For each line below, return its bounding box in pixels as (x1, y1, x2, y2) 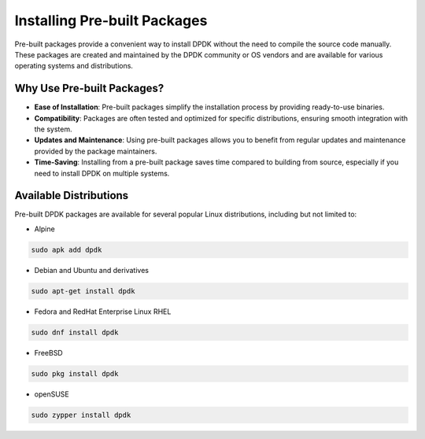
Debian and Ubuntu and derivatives (34, 265, 150, 275)
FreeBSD (34, 348, 63, 357)
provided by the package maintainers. (34, 146, 157, 156)
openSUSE (34, 389, 70, 399)
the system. (34, 124, 72, 134)
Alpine (34, 224, 55, 234)
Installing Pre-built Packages (14, 12, 208, 29)
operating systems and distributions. (14, 61, 134, 71)
